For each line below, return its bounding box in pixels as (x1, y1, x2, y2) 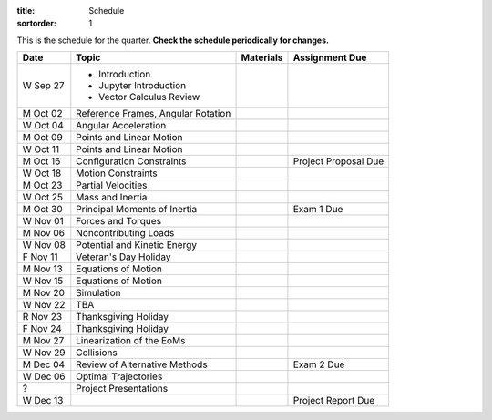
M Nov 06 (22, 227, 66, 240)
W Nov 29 (22, 346, 66, 359)
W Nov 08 (22, 239, 66, 251)
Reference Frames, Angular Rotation (76, 108, 231, 120)
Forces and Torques (76, 215, 162, 228)
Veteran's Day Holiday (76, 251, 172, 263)
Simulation (76, 287, 121, 300)
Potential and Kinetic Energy (76, 239, 198, 251)
